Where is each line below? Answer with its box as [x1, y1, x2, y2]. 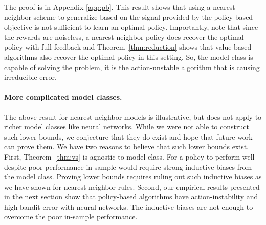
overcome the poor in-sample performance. [4, 211, 138, 222]
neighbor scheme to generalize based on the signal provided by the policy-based [4, 11, 253, 22]
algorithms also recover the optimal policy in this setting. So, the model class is [4, 51, 253, 62]
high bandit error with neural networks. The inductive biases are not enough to [4, 201, 253, 212]
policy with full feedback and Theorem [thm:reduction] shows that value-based [4, 41, 252, 52]
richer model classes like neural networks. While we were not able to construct [4, 121, 249, 132]
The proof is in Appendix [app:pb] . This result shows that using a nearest [4, 2, 235, 12]
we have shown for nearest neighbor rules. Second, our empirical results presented [4, 181, 260, 192]
